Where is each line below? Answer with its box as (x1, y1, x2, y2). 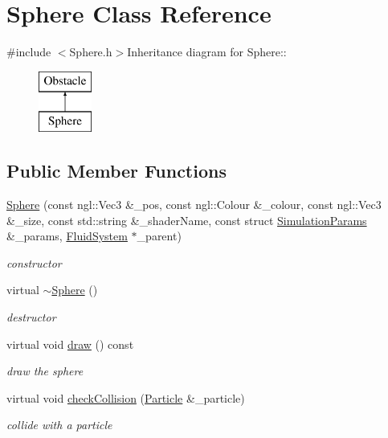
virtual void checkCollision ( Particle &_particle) (6, 389, 245, 406)
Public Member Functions (6, 158, 227, 183)
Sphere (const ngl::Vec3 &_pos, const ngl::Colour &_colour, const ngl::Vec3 (6, 196, 382, 213)
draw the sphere (6, 362, 84, 379)
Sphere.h (69, 43, 112, 60)
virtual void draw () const (6, 335, 134, 352)
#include (6, 43, 51, 60)
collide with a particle (6, 416, 112, 433)
